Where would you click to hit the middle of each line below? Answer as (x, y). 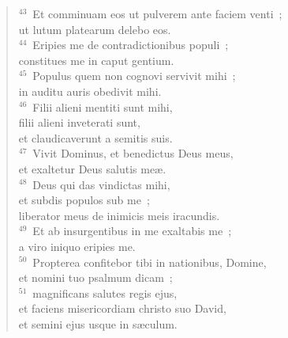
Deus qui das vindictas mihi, (101, 184)
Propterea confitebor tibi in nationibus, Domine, (150, 262)
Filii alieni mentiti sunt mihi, (103, 106)
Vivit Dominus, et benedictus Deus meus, (133, 153)
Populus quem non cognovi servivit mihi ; (134, 76)
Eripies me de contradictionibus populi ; (131, 45)
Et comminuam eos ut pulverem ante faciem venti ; (157, 13)
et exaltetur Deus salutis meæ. (92, 168)
